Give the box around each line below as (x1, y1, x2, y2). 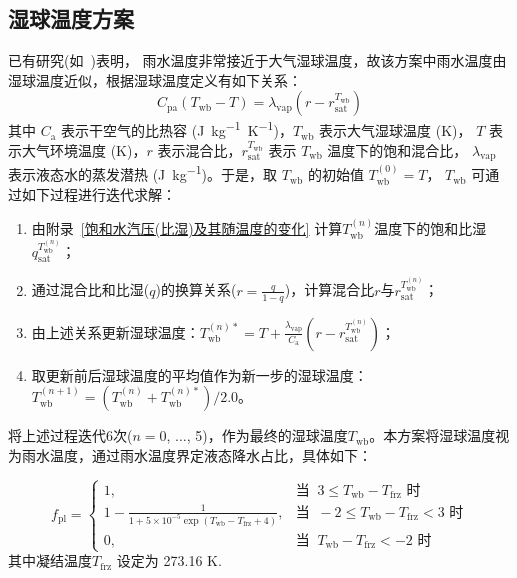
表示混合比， (157, 139, 242, 160)
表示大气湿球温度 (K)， (319, 120, 472, 141)
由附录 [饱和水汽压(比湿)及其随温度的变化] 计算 (31, 218, 343, 239)
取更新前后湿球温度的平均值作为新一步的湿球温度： (31, 364, 368, 385)
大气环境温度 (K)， (21, 139, 147, 160)
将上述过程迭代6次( (8, 425, 133, 446)
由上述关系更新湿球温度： (31, 321, 200, 342)
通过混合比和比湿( (31, 279, 150, 300)
